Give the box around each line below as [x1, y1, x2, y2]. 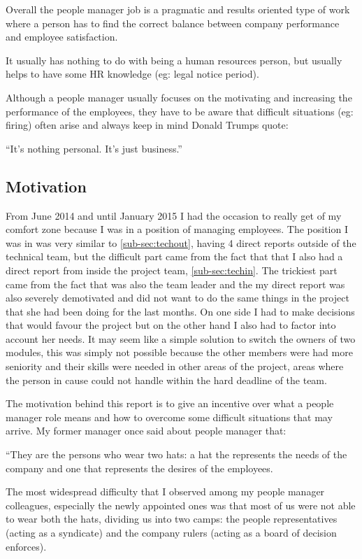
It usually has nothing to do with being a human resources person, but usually [6, 52, 342, 67]
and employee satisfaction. [6, 29, 118, 44]
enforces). [6, 539, 47, 553]
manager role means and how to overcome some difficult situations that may [6, 409, 333, 424]
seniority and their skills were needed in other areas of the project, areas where [6, 359, 344, 374]
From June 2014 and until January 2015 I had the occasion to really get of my [6, 208, 342, 222]
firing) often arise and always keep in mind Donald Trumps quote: [6, 118, 289, 132]
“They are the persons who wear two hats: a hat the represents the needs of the [6, 447, 347, 462]
